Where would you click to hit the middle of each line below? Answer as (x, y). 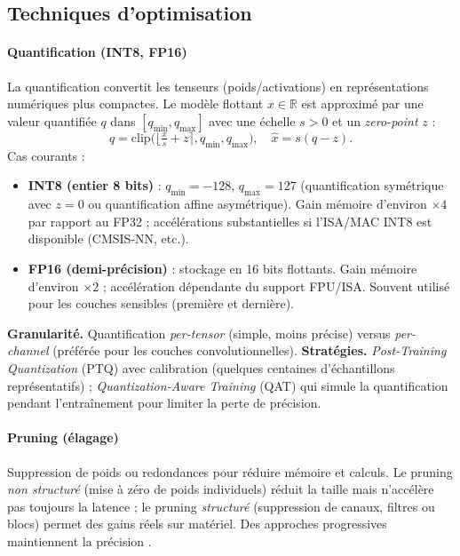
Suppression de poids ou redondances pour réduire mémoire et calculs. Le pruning (230, 471)
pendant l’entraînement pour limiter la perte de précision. (164, 403)
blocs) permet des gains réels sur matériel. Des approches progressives (197, 524)
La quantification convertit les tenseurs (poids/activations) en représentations (218, 86)
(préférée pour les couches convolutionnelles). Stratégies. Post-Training (250, 350)
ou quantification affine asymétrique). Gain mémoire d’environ (258, 204)
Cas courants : (46, 155)
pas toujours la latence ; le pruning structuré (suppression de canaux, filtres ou (221, 506)
